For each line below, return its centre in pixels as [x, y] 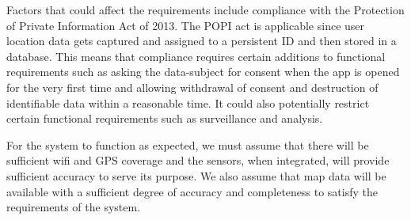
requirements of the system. [74, 207]
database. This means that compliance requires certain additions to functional [196, 56]
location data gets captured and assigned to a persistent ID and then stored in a [202, 41]
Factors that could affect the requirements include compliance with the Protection [205, 9]
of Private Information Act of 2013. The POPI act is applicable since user [186, 25]
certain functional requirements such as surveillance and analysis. [165, 118]
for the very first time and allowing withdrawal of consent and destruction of [192, 87]
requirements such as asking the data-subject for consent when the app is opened [203, 72]
